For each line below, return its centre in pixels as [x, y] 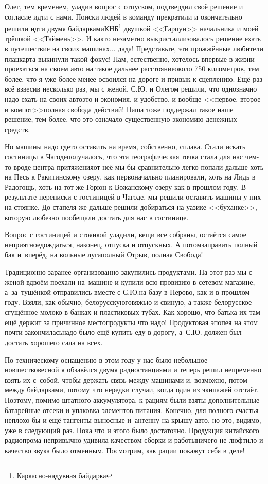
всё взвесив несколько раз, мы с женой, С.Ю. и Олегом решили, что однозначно [131, 89]
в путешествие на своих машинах [57, 49]
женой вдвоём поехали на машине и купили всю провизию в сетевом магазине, [130, 282]
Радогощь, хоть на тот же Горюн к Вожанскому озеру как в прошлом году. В [126, 186]
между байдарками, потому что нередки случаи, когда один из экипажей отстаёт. [132, 390]
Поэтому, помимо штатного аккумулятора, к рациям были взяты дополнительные [132, 400]
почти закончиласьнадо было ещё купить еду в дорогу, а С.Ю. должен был [123, 332]
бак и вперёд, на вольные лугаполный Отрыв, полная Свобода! [104, 254]
